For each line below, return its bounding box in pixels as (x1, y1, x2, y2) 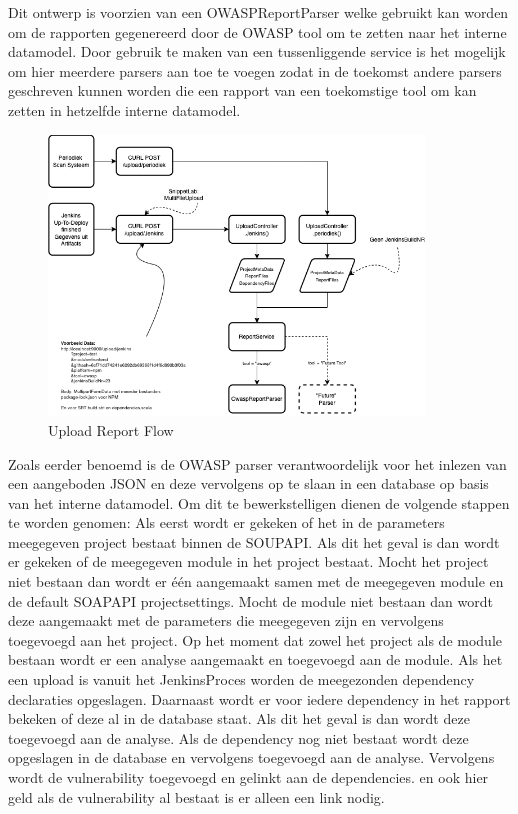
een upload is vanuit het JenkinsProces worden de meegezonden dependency (8, 669, 475, 690)
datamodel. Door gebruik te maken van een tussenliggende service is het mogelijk (8, 41, 506, 62)
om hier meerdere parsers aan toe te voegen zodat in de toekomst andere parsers (8, 60, 502, 81)
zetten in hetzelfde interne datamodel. (8, 99, 241, 120)
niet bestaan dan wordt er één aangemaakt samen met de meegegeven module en (8, 571, 504, 592)
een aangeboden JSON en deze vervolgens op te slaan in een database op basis (8, 473, 489, 494)
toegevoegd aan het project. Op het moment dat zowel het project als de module (8, 629, 503, 650)
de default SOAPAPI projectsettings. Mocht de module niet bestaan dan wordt (8, 590, 493, 611)
